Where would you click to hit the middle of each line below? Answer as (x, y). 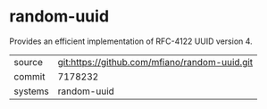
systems (31, 91)
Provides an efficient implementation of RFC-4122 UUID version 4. (131, 41)
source (28, 62)
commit (29, 76)
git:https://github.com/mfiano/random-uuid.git (155, 62)
